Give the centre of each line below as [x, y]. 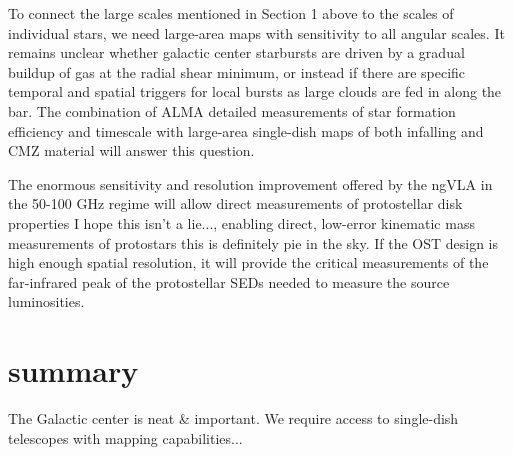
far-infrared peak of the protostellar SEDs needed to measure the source [229, 281]
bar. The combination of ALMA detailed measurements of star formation [232, 110]
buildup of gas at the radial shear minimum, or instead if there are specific [237, 71]
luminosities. [46, 301]
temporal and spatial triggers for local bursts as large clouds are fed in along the [255, 91]
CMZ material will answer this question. [131, 150]
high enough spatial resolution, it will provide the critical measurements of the [248, 262]
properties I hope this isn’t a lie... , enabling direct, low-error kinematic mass [241, 222]
